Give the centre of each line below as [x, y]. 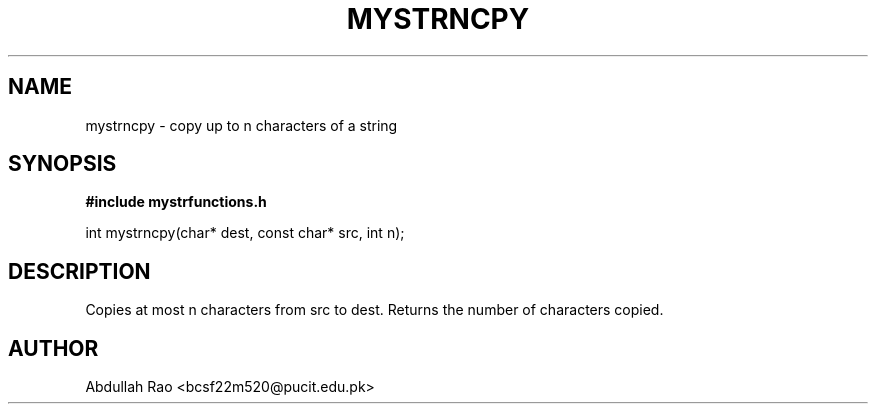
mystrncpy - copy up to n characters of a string [241, 125]
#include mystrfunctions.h [176, 202]
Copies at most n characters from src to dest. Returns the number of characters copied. [374, 310]
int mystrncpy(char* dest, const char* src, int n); [245, 233]
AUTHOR [53, 348]
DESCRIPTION [79, 271]
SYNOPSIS [62, 164]
